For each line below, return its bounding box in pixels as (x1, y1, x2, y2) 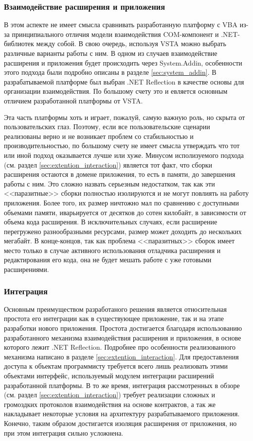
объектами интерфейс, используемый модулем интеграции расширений (4, 371, 214, 381)
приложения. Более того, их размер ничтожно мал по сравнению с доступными (4, 197, 239, 207)
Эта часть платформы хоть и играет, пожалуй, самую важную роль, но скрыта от (4, 112, 245, 122)
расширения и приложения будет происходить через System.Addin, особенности (4, 57, 242, 68)
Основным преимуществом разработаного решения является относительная (4, 304, 227, 314)
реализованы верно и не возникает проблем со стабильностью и (4, 131, 194, 141)
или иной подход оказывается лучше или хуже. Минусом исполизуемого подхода (4, 150, 244, 160)
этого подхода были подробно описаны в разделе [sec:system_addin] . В (4, 67, 217, 77)
